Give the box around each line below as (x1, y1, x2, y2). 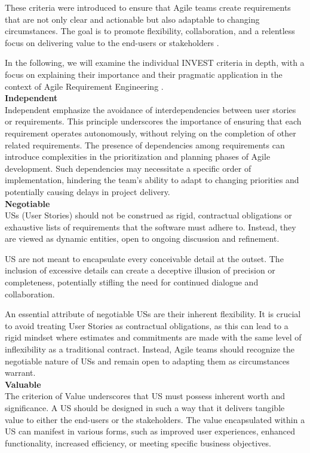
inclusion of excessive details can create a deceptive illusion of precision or (5, 264, 275, 276)
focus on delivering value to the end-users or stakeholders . (5, 36, 219, 48)
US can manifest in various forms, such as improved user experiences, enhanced (5, 425, 296, 437)
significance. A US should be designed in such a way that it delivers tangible (5, 402, 285, 414)
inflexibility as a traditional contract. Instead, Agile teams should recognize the (5, 343, 294, 355)
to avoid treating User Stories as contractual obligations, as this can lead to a (5, 319, 288, 332)
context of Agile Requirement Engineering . (5, 80, 164, 92)
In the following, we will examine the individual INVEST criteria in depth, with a (5, 56, 305, 69)
